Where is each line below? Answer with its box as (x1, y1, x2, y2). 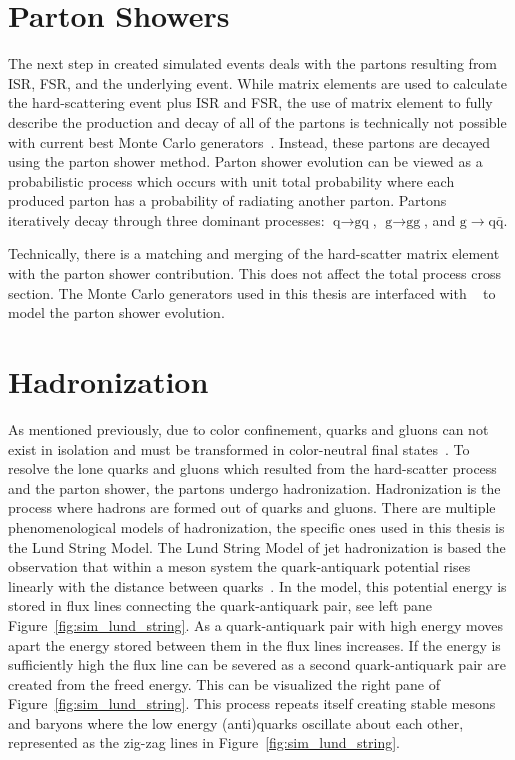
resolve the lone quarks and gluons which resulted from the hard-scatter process (8, 458, 497, 479)
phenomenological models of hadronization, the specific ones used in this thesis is (8, 516, 505, 537)
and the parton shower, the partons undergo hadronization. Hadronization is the (8, 477, 501, 498)
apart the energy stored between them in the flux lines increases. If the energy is (8, 634, 501, 655)
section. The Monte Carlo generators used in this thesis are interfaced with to (8, 282, 496, 303)
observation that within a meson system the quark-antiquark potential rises (8, 556, 471, 577)
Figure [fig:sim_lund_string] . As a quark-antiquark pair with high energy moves (8, 614, 504, 635)
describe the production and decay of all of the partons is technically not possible (8, 111, 507, 132)
